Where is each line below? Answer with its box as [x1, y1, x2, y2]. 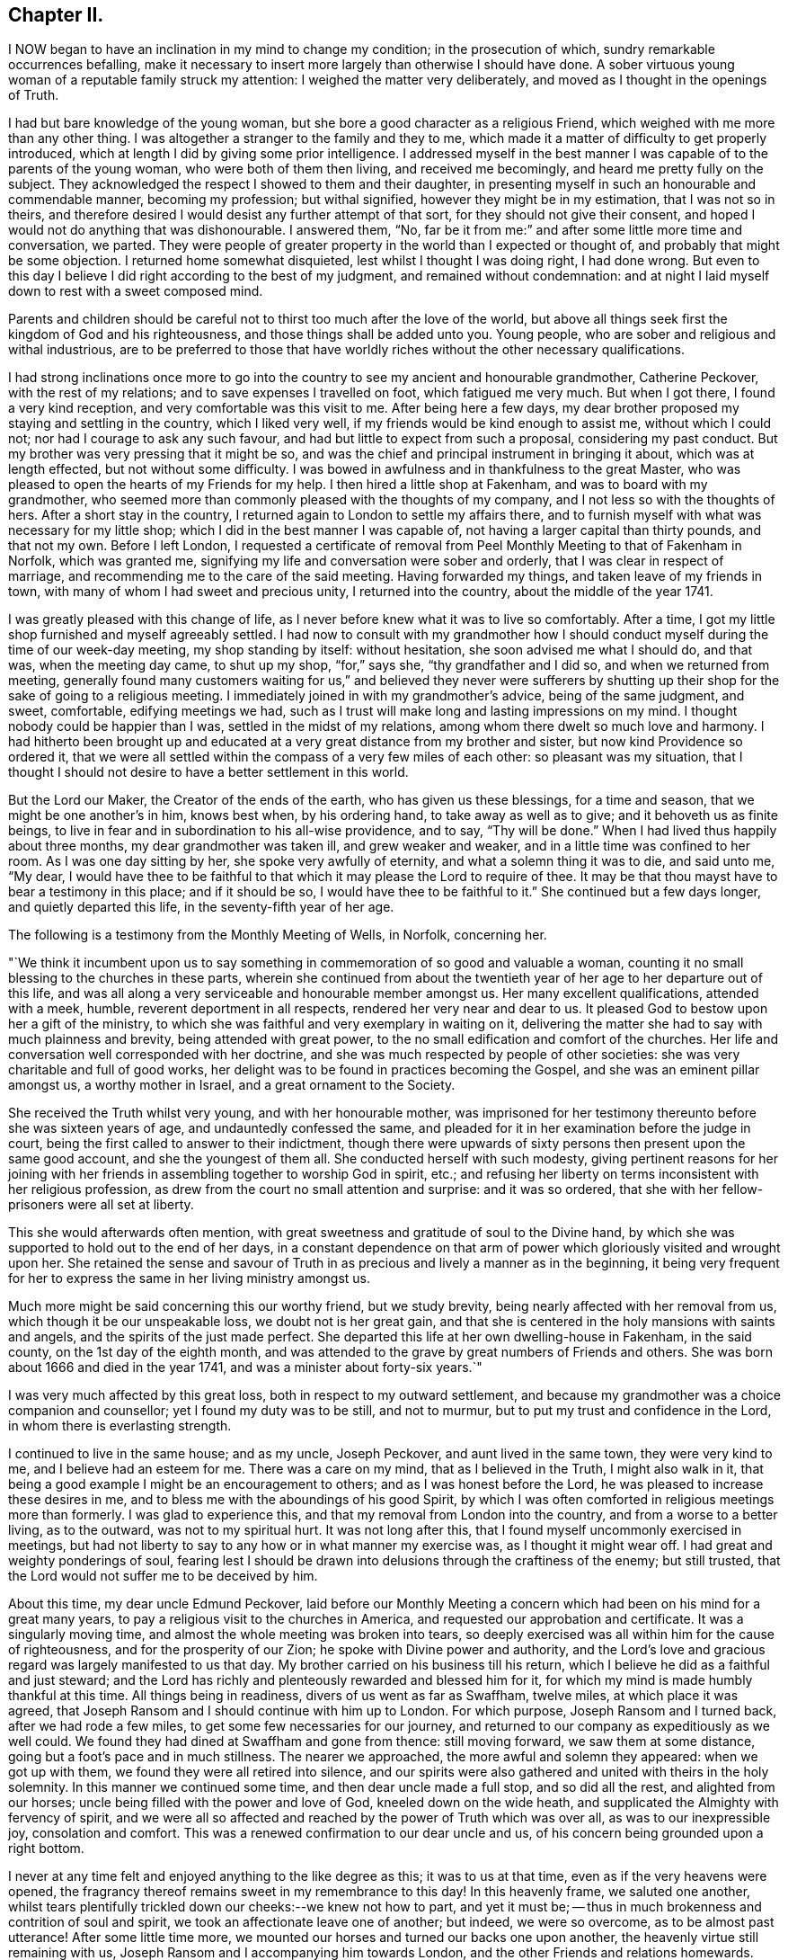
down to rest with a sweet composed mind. [8, 283, 263, 299]
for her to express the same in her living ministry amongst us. [8, 1270, 370, 1287]
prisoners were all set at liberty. [8, 1197, 194, 1213]
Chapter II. [8, 4, 104, 26]
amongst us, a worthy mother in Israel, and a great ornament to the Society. [8, 1077, 456, 1093]
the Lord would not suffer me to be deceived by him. [8, 1568, 318, 1584]
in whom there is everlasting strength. [8, 1418, 232, 1434]
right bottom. [8, 1840, 84, 1857]
